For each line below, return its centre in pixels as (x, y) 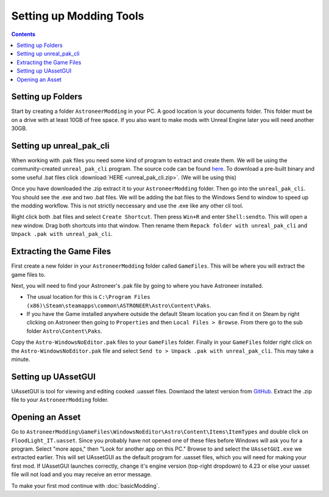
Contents (23, 34)
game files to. (28, 274)
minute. (21, 359)
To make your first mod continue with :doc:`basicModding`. (86, 485)
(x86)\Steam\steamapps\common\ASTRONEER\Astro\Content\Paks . (119, 306)
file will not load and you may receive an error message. (82, 474)
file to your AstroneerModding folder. (60, 400)
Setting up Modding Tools (78, 16)
